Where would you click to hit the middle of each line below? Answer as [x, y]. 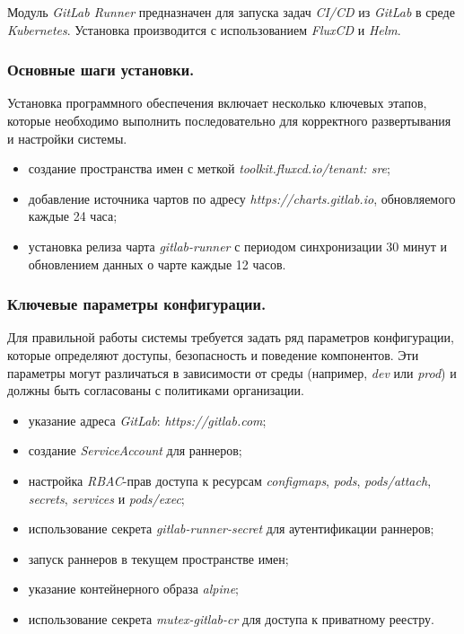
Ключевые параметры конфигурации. [137, 304]
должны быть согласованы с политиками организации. [156, 390]
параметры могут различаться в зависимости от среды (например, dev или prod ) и [232, 372]
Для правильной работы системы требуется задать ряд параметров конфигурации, [231, 337]
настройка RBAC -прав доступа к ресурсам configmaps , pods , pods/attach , [230, 480]
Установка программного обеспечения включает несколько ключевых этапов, [217, 103]
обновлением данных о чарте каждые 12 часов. [157, 264]
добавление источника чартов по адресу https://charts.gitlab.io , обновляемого [242, 198]
